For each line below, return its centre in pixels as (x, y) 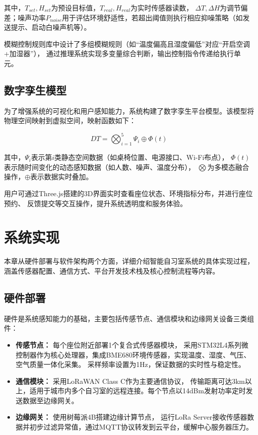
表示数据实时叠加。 (61, 177)
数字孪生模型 (35, 90)
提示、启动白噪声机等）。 (51, 27)
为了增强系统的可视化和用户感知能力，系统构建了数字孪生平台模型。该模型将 (129, 110)
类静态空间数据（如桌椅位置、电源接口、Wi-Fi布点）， (141, 157)
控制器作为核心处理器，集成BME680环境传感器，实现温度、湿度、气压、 (133, 354)
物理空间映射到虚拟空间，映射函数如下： (70, 120)
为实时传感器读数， (161, 7)
